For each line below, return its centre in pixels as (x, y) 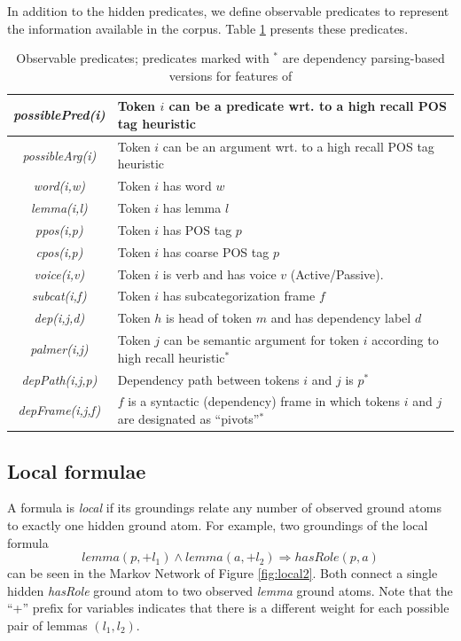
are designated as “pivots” (188, 419)
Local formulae (77, 470)
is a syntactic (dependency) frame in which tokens (264, 401)
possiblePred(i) (59, 115)
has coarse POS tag (216, 251)
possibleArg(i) (59, 155)
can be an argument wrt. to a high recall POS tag (298, 146)
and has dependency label (341, 318)
